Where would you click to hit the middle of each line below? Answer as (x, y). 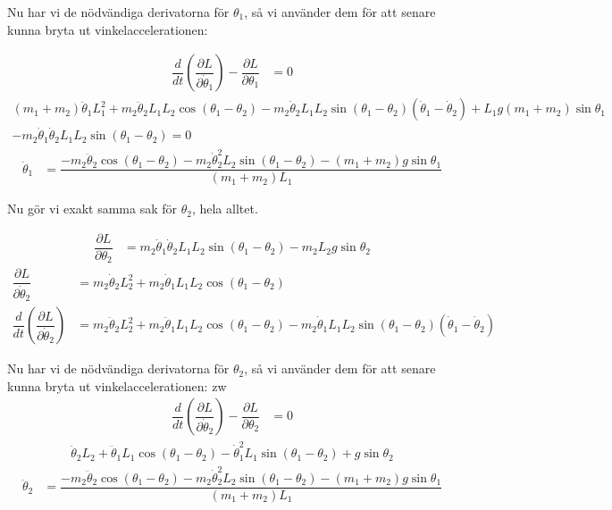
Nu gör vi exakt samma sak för (92, 209)
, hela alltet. (225, 209)
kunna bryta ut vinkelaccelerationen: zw (117, 385)
